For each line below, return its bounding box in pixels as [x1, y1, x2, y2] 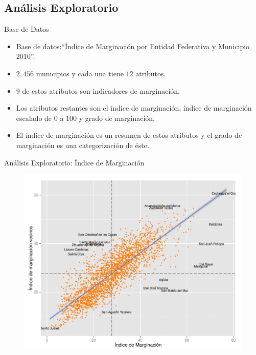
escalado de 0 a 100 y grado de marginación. [16, 112, 155, 123]
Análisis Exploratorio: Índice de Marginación [4, 157, 145, 168]
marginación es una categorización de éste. [16, 139, 149, 150]
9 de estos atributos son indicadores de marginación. [16, 85, 180, 96]
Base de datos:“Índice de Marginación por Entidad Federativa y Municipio [16, 40, 250, 51]
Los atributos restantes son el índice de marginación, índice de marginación [16, 102, 252, 113]
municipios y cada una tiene [36, 68, 124, 78]
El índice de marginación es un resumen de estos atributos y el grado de [16, 130, 242, 140]
